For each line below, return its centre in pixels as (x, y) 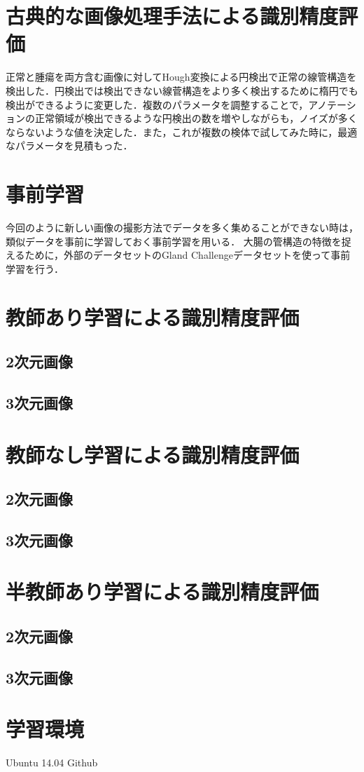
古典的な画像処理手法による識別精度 (172, 16)
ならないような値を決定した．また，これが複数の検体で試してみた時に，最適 (182, 131)
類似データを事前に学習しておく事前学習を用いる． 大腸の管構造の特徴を (174, 241)
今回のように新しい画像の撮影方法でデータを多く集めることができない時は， (182, 227)
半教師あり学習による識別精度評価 (162, 591)
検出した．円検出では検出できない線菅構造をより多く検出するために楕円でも (182, 90)
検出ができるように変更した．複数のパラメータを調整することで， (157, 104)
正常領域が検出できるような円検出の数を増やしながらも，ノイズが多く (196, 118)
